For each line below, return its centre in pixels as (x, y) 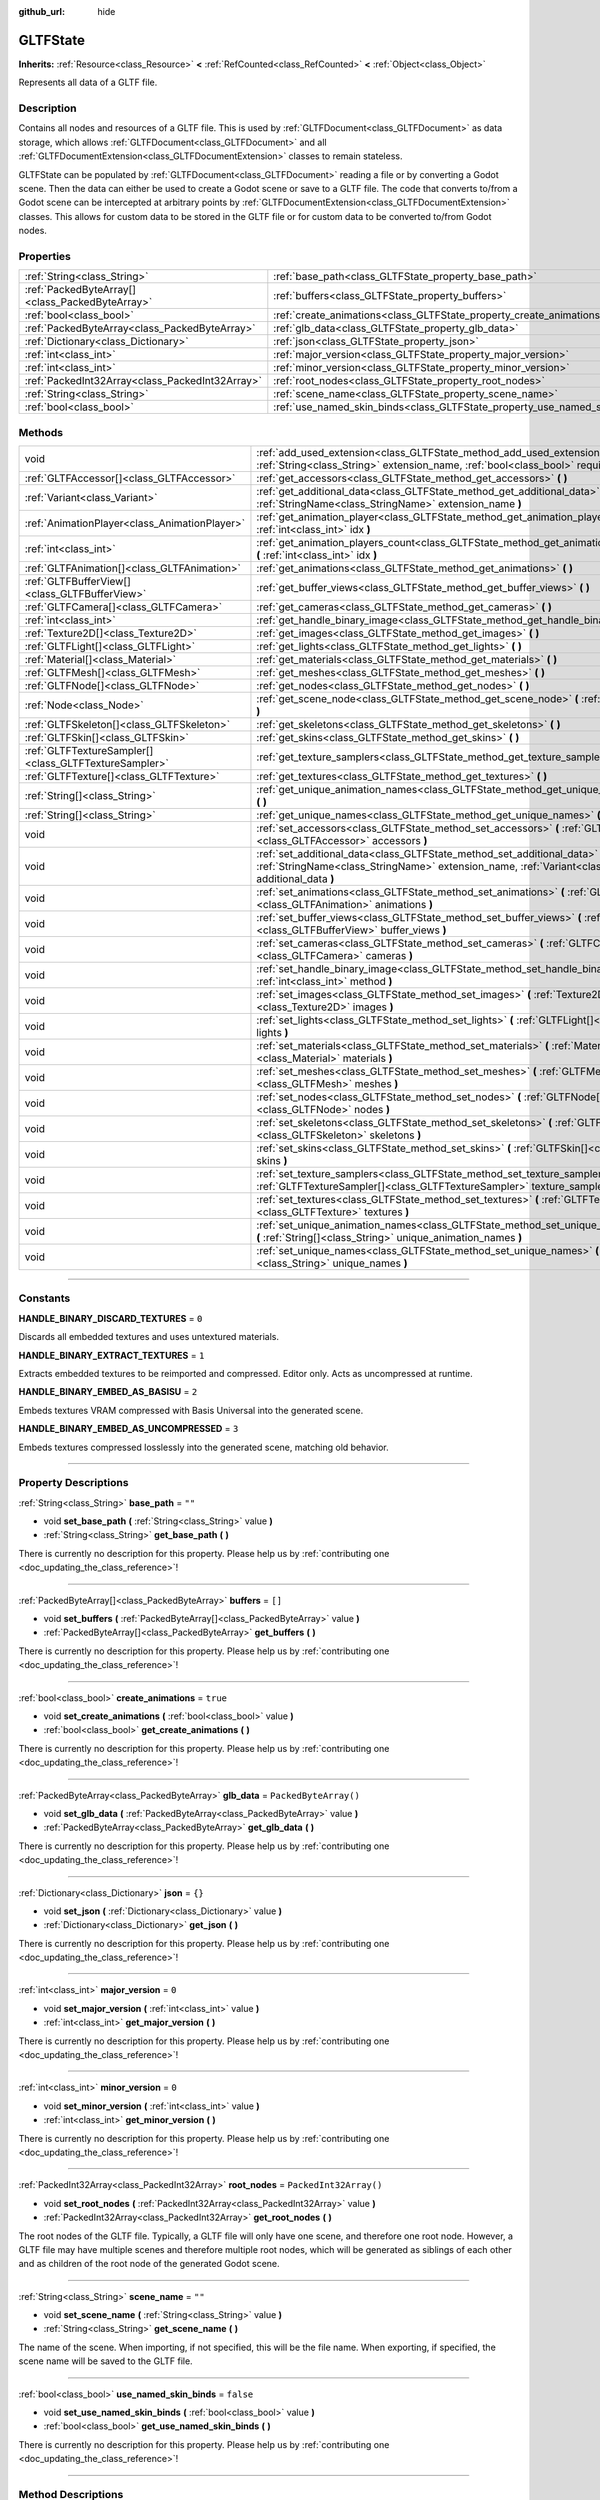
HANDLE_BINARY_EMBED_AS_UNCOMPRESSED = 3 (128, 1429)
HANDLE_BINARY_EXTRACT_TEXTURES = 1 (111, 1355)
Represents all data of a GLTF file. (88, 82)
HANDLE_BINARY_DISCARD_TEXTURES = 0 (110, 1318)
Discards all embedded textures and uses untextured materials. (149, 1337)
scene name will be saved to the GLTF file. (106, 2361)
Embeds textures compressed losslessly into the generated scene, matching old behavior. (203, 1447)
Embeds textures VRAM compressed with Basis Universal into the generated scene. (191, 1410)
